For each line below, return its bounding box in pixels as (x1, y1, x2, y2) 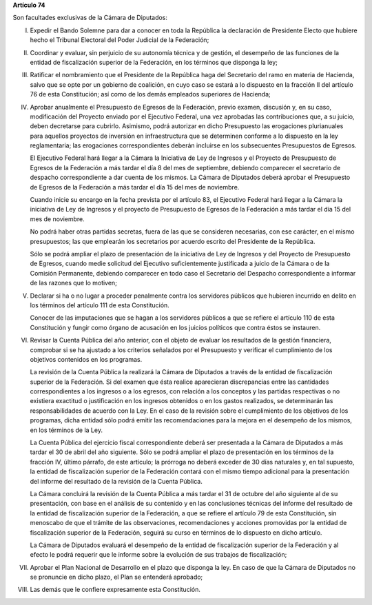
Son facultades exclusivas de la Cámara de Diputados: (12, 14, 168, 22)
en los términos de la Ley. (30, 426, 103, 434)
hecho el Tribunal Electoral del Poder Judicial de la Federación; (30, 36, 209, 44)
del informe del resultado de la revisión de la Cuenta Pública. (30, 477, 203, 485)
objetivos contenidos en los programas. (30, 355, 143, 363)
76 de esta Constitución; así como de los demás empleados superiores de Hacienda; (30, 90, 271, 99)
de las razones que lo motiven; (30, 279, 117, 287)
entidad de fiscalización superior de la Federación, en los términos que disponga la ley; (30, 58, 278, 66)
